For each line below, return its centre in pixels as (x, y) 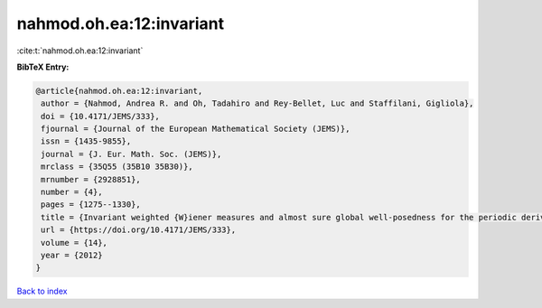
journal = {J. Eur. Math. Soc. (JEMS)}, (131, 154)
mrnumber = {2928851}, (91, 179)
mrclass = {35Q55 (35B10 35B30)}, (117, 167)
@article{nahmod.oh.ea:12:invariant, (119, 91)
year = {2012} (72, 255)
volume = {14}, (75, 243)
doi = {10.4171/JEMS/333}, (100, 116)
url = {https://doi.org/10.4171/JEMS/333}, (139, 230)
